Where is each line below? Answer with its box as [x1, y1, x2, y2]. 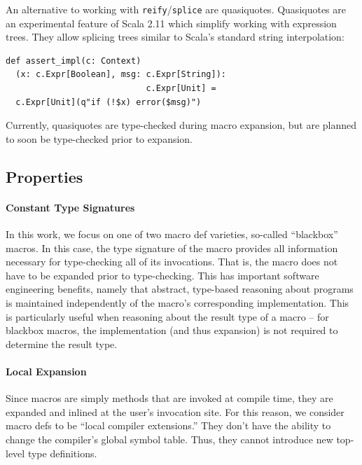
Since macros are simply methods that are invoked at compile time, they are [6, 391, 333, 405]
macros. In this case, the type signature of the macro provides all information [6, 240, 338, 255]
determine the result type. [6, 336, 118, 351]
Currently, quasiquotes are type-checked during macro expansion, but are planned [6, 118, 357, 132]
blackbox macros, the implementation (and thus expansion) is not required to [6, 323, 338, 338]
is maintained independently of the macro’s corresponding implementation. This [6, 295, 349, 310]
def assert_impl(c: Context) [6, 55, 141, 66]
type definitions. [27, 445, 97, 460]
